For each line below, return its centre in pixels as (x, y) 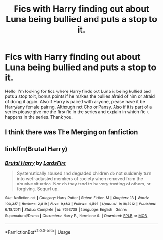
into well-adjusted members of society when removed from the (80, 179)
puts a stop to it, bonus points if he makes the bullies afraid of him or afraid (80, 96)
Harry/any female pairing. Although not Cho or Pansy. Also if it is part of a (78, 107)
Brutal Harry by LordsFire (36, 163)
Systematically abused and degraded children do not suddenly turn (84, 173)
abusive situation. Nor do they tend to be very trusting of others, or (84, 184)
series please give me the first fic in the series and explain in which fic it (77, 112)
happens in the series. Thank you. (39, 117)
